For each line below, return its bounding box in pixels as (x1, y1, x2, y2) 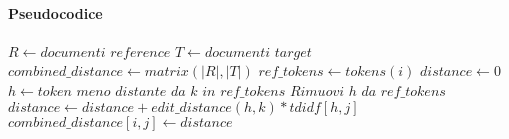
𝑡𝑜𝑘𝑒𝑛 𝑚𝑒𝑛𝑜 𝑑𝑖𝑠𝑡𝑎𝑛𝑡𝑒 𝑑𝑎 (37, 84, 186, 99)
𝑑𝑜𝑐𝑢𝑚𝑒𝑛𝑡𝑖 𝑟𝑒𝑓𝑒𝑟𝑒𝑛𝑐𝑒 (40, 45, 171, 60)
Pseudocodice (8, 2, 103, 23)
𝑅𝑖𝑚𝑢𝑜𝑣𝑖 (289, 84, 345, 99)
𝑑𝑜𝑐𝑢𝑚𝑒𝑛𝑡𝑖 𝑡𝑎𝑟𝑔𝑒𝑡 (204, 45, 312, 60)
